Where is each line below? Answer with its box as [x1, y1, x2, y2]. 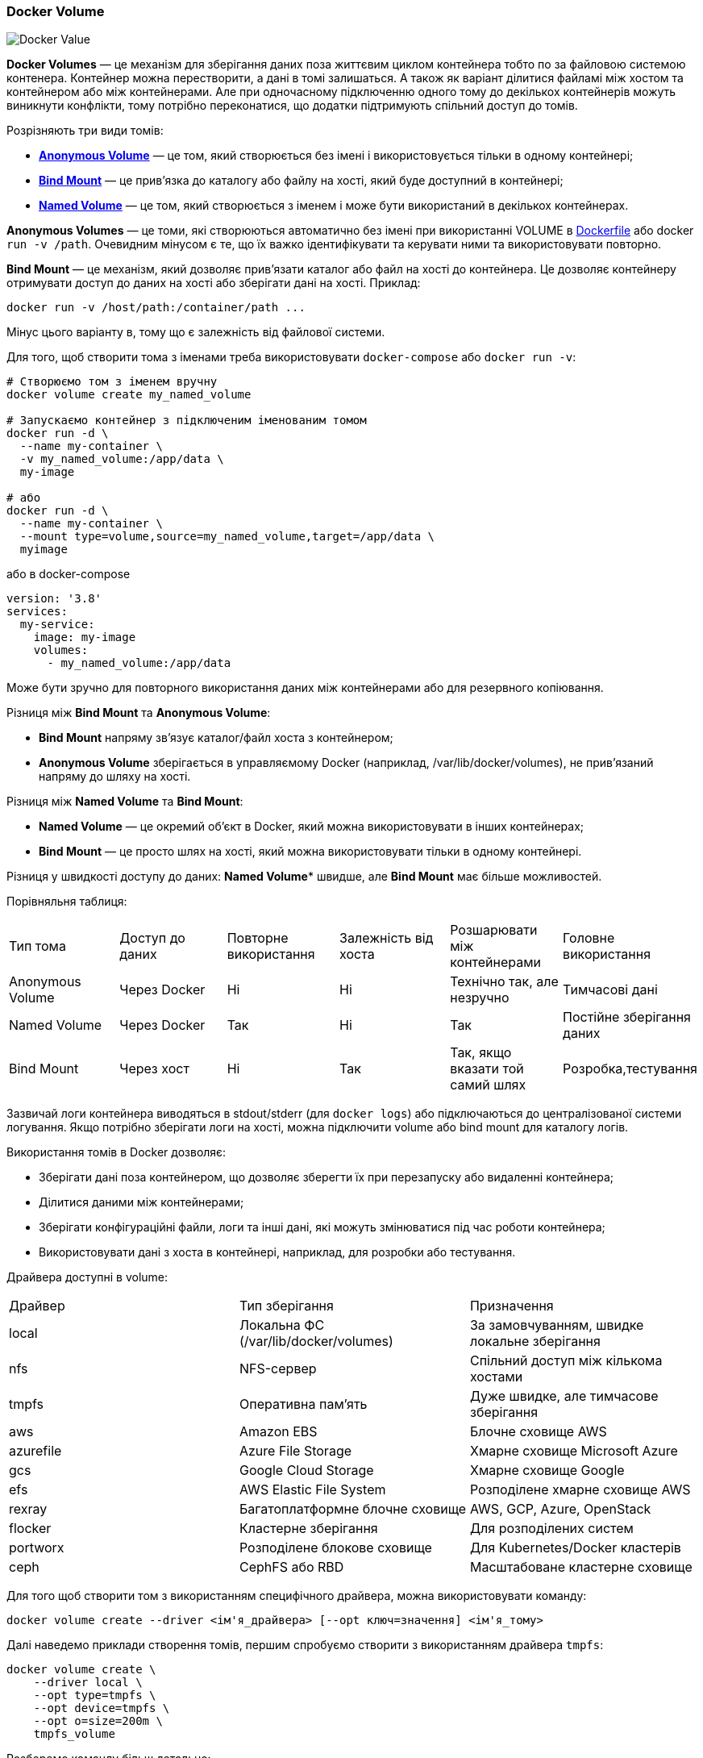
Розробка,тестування [563, 1060, 697, 1077]
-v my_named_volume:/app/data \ [19, 452, 224, 466]
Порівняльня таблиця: [6, 894, 127, 909]
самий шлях [450, 1077, 526, 1094]
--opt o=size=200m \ [33, 1714, 163, 1728]
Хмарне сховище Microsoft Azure [469, 1443, 678, 1460]
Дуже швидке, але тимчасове [469, 1388, 659, 1405]
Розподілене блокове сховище [239, 1539, 432, 1556]
